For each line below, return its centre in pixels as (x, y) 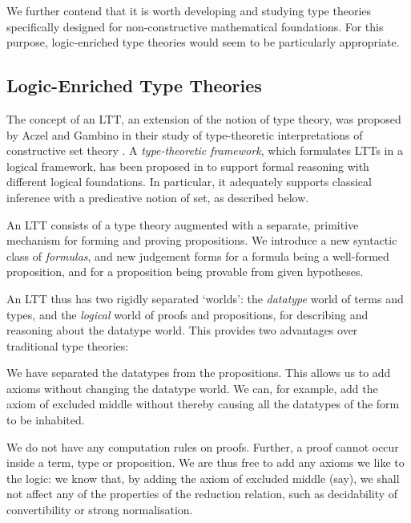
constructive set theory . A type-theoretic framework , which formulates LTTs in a (205, 150)
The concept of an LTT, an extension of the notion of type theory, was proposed (204, 118)
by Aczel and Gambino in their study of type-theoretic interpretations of (185, 134)
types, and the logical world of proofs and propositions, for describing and (187, 314)
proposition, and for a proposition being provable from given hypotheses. (185, 272)
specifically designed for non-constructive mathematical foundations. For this (195, 26)
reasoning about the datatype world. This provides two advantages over (182, 330)
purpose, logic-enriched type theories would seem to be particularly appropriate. (203, 42)
